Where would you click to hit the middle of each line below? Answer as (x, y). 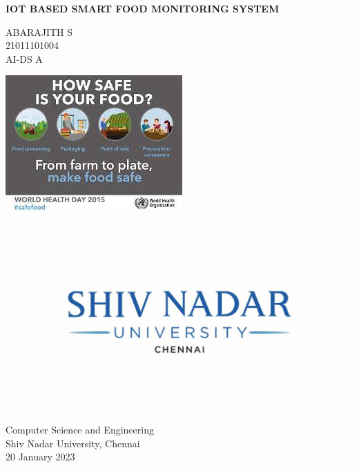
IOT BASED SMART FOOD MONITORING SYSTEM (143, 8)
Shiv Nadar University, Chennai (73, 443)
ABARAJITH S (39, 31)
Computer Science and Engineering (80, 430)
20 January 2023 (40, 457)
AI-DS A (24, 58)
